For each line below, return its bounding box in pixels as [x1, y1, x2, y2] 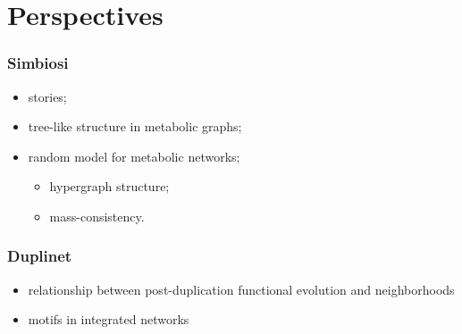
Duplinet [7, 245, 72, 267]
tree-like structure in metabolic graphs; [28, 117, 242, 136]
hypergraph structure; [49, 177, 170, 196]
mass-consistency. [49, 206, 145, 225]
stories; [28, 87, 67, 105]
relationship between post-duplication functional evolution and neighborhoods [28, 280, 455, 298]
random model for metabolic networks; [28, 146, 240, 165]
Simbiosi [7, 52, 69, 74]
